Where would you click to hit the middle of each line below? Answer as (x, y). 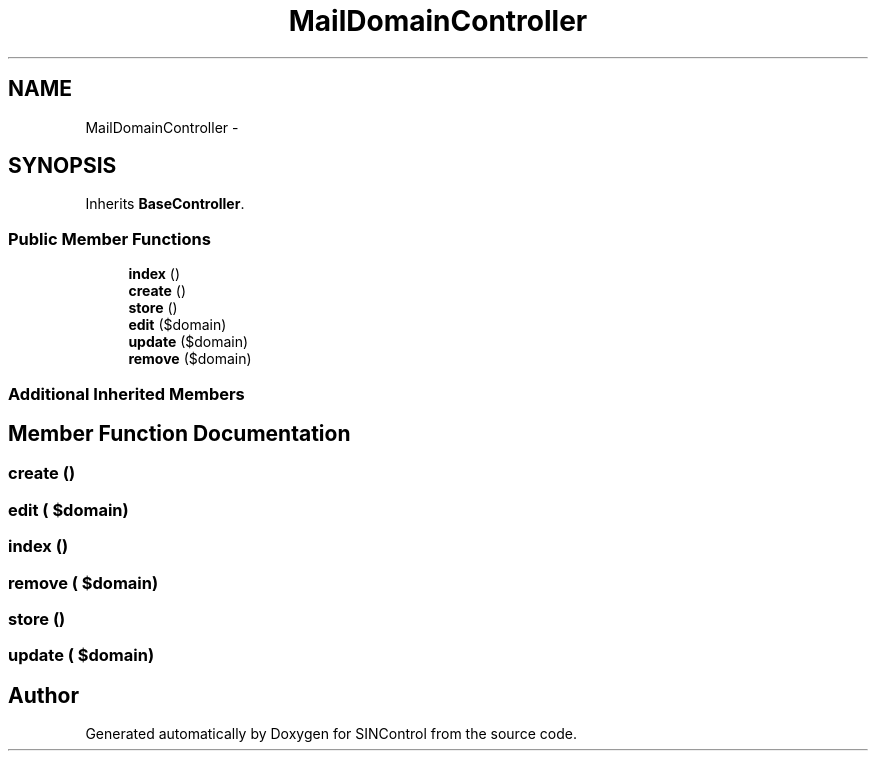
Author (43, 695)
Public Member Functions (109, 238)
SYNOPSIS (62, 166)
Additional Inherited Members (126, 393)
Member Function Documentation (179, 433)
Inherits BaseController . (165, 204)
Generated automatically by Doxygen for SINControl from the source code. (331, 734)
